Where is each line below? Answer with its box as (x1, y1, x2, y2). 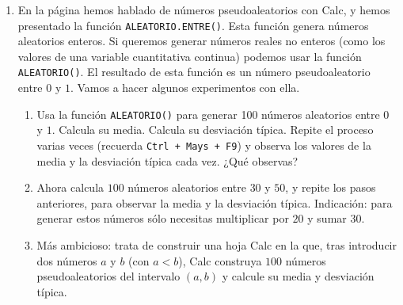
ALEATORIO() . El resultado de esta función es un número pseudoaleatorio (17, 63, 371, 80)
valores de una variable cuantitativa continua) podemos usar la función (17, 48, 362, 64)
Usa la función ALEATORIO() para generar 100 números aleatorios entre (36, 105, 380, 122)
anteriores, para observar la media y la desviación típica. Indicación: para (36, 194, 393, 211)
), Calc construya (178, 252, 262, 269)
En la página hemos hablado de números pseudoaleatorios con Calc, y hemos (17, 2, 390, 17)
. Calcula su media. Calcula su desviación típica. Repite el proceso (51, 121, 374, 138)
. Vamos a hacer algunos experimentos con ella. (70, 79, 300, 96)
